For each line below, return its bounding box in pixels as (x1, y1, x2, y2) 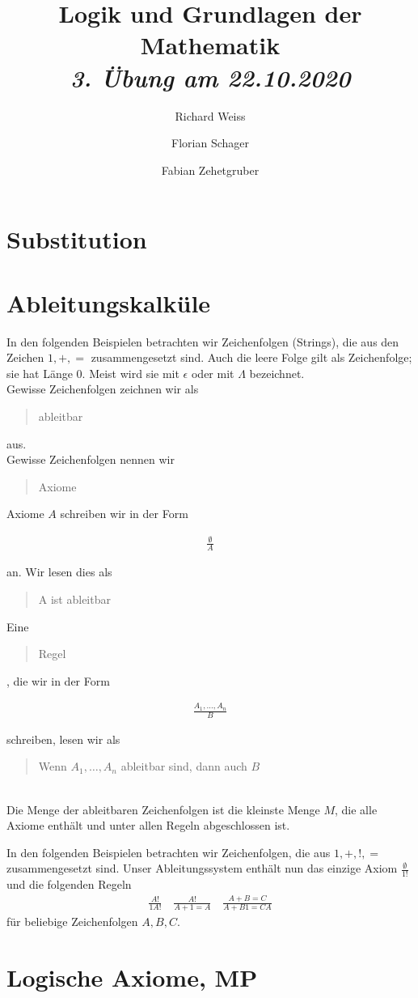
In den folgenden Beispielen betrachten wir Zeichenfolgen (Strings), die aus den (6, 333, 399, 350)
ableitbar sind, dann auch (120, 758, 247, 775)
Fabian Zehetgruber (161, 161, 260, 178)
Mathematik (140, 28, 281, 62)
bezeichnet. (249, 364, 305, 381)
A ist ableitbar (38, 590, 111, 607)
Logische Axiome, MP (6, 960, 258, 993)
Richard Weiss (175, 107, 246, 124)
